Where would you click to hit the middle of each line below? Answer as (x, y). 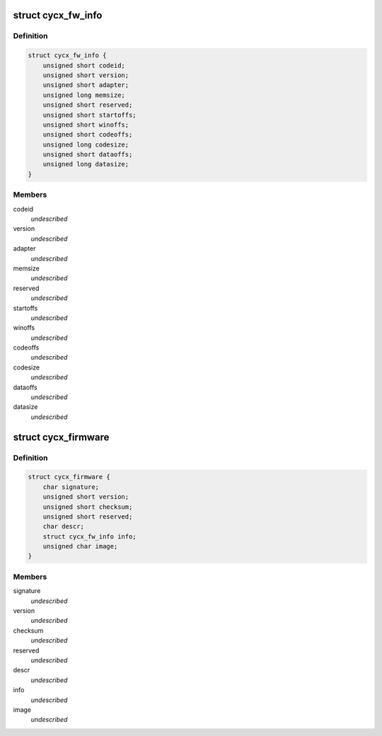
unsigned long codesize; (86, 144)
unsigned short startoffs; (90, 115)
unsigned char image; (80, 546)
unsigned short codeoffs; (88, 135)
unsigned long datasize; (86, 164)
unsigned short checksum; (88, 507)
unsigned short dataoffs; (88, 155)
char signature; (71, 487)
